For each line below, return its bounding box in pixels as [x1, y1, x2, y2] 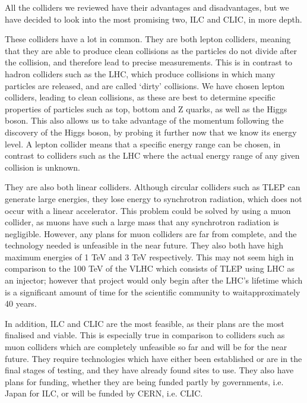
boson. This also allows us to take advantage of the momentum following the [5, 114, 284, 127]
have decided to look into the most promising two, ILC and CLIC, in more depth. [5, 12, 302, 25]
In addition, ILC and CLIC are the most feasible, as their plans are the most [5, 317, 284, 329]
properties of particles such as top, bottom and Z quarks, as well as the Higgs [5, 102, 287, 115]
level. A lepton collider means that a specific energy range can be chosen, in [5, 137, 281, 150]
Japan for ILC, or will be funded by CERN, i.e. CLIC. [5, 387, 203, 399]
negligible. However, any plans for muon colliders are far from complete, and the [5, 227, 297, 240]
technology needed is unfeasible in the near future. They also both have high [5, 239, 283, 251]
